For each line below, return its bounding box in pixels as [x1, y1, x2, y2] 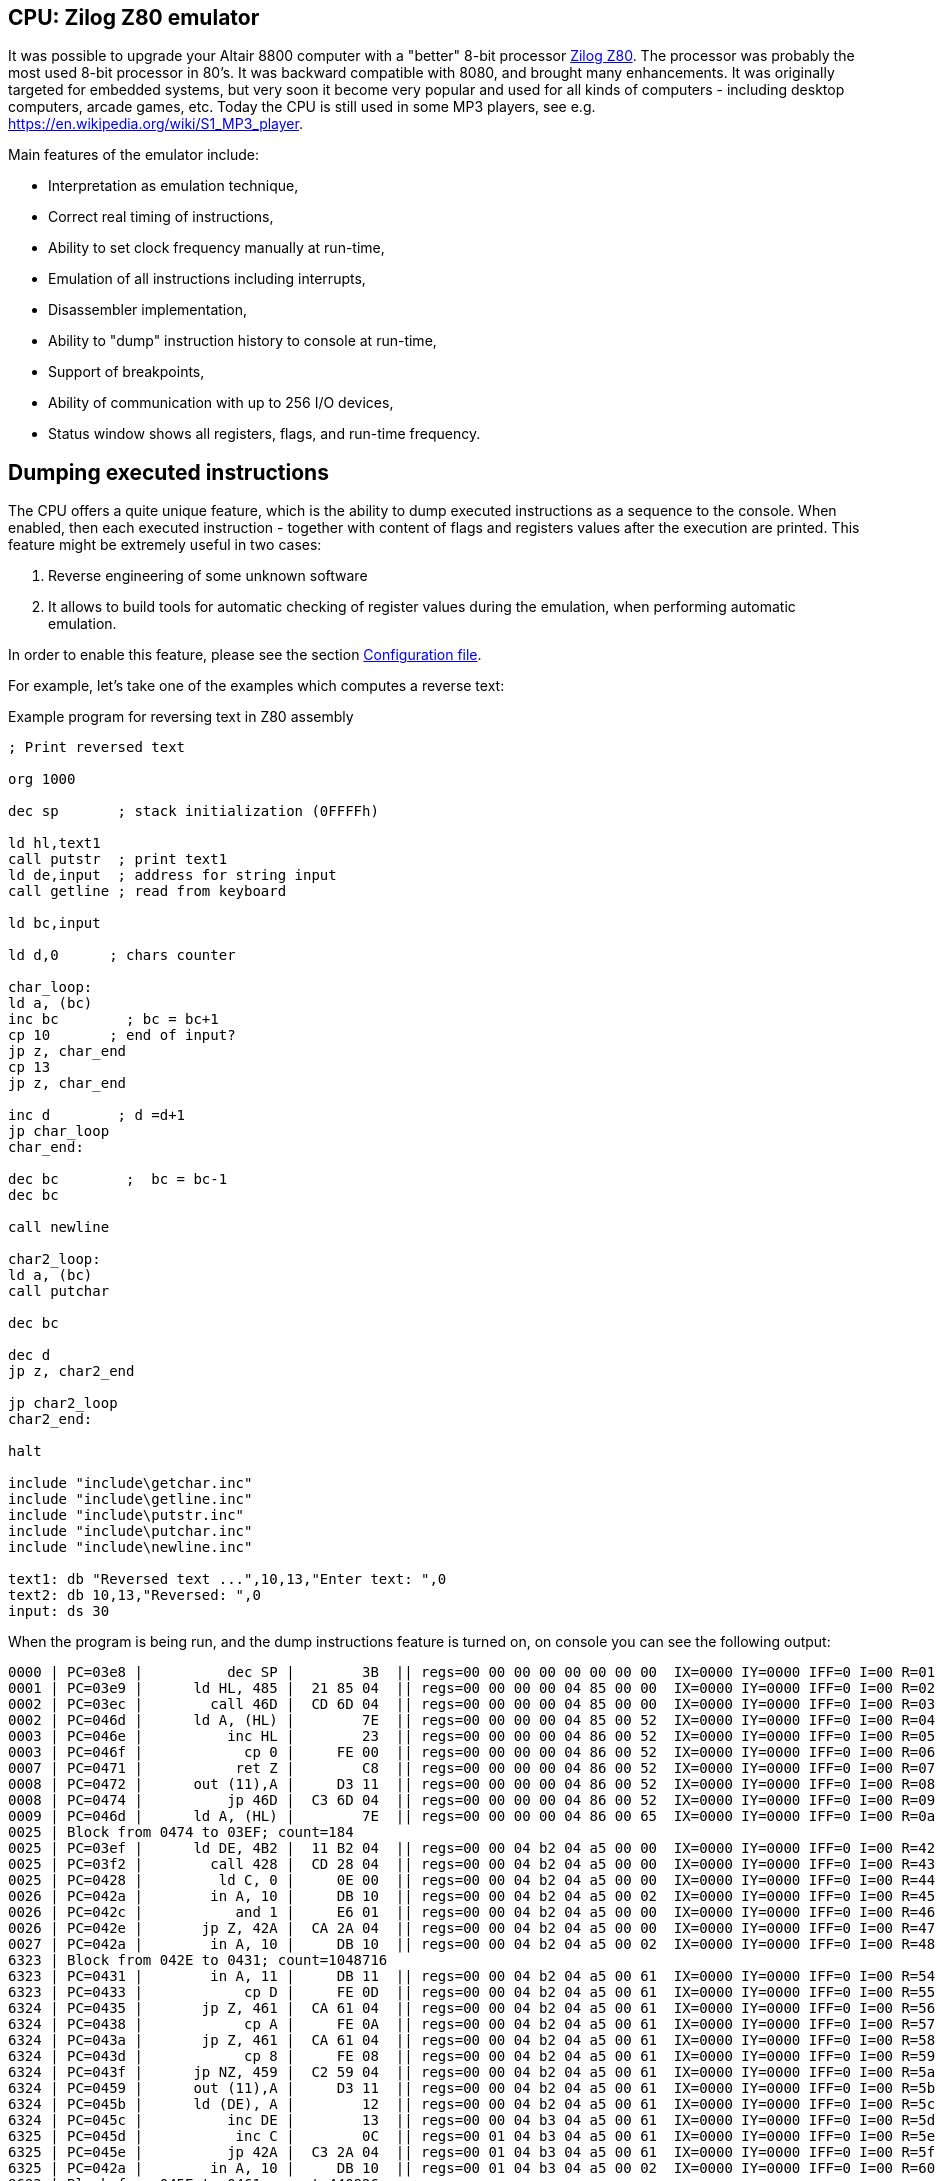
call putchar [8, 1283, 110, 1300]
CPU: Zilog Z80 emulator [8, 5, 260, 30]
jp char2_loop [8, 1395, 118, 1412]
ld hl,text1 [8, 835, 101, 852]
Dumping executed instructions [8, 459, 329, 485]
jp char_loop [8, 1123, 110, 1140]
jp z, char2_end [8, 1363, 135, 1380]
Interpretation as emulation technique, [48, 177, 299, 195]
